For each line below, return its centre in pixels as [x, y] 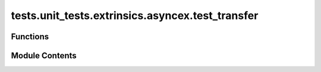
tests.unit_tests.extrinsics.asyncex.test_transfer [135, 15]
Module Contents [44, 56]
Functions [30, 37]
